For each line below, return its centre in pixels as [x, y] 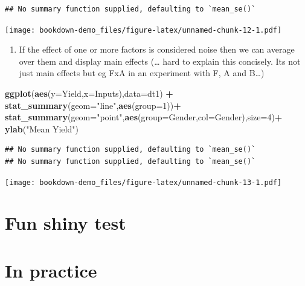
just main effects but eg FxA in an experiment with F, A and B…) [142, 73]
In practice [51, 270]
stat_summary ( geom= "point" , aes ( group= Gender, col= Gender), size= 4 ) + [144, 117]
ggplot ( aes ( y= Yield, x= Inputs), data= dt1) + [89, 93]
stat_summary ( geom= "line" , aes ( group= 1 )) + [93, 105]
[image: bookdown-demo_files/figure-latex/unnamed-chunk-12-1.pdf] [143, 30]
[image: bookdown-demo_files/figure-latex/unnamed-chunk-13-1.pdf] [143, 182]
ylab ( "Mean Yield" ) [42, 128]
